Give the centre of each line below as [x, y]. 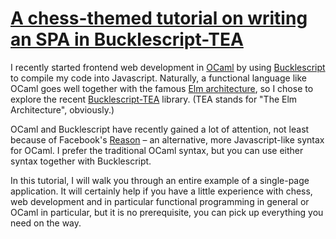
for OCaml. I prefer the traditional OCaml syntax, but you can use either [157, 150]
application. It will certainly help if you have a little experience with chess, [161, 191]
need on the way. [46, 223]
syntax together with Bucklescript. [81, 161]
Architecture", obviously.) [62, 109]
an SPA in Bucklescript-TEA [127, 39]
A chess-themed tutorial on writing [159, 18]
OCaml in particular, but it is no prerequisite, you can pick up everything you [167, 212]
